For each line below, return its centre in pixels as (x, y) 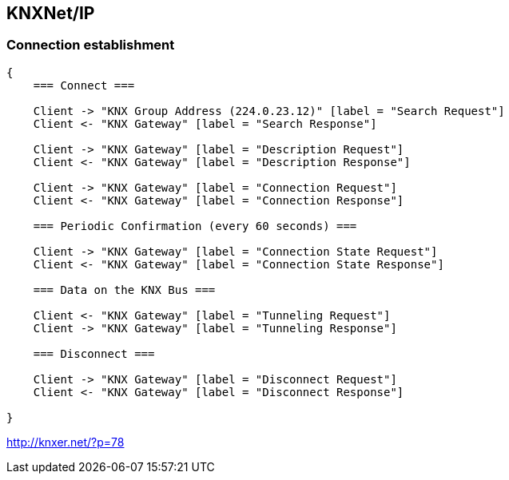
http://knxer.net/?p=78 (66, 442)
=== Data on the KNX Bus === (124, 290)
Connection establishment (91, 45)
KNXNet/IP (51, 13)
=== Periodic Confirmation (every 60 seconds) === (195, 226)
